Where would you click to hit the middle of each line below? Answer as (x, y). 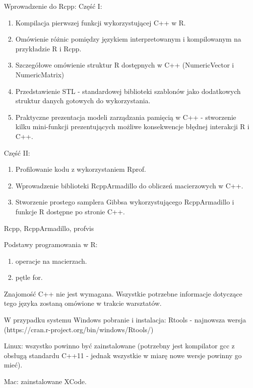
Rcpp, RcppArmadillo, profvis (49, 228)
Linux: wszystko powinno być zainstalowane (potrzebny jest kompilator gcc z (119, 346)
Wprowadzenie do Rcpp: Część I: (53, 6)
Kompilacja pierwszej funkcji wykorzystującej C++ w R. (101, 22)
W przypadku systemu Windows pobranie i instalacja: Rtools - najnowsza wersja (125, 320)
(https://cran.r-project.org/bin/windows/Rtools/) (79, 329)
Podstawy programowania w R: (51, 244)
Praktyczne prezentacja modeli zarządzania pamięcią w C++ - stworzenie (126, 117)
